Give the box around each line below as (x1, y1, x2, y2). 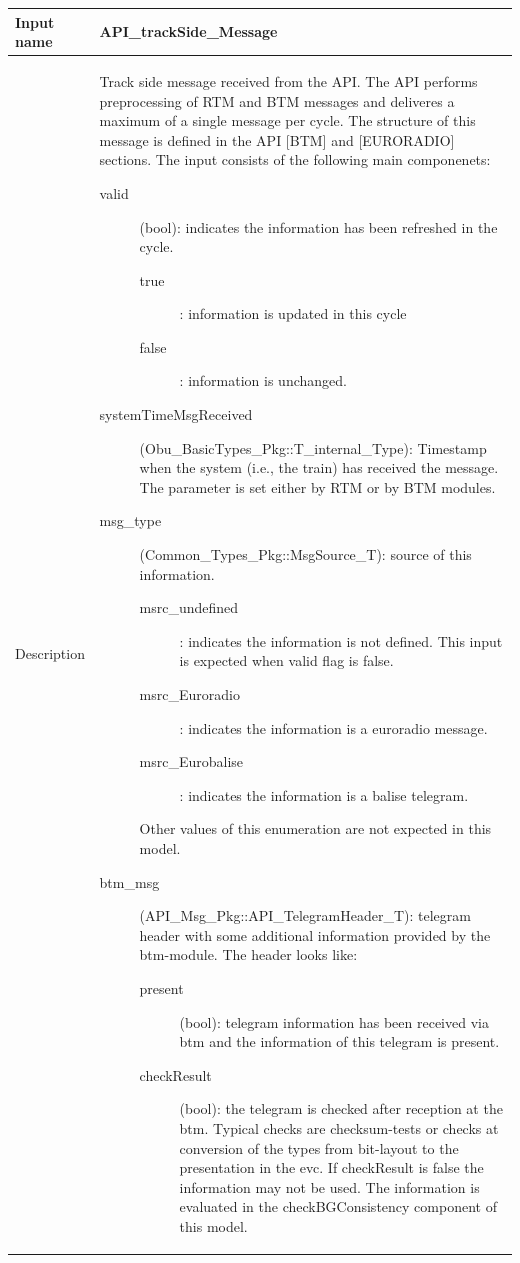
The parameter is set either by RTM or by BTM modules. (139, 476, 496, 497)
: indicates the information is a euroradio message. (179, 717, 488, 738)
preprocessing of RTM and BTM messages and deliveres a (99, 90, 455, 111)
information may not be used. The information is (179, 1176, 480, 1197)
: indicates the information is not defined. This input (179, 630, 503, 651)
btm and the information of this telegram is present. (179, 1031, 500, 1052)
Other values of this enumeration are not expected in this (139, 818, 492, 839)
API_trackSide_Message (99, 21, 278, 42)
